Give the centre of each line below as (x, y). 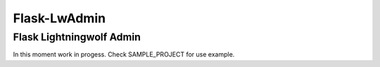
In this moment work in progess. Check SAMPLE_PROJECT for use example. (124, 54)
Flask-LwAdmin (59, 18)
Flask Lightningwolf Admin (77, 37)
